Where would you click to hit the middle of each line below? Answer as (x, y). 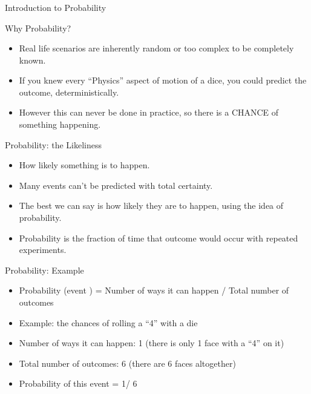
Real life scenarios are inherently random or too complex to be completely (156, 48)
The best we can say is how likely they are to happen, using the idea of (151, 205)
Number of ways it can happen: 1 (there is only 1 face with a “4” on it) (152, 343)
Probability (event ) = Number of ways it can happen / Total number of (154, 290)
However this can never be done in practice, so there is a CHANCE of (149, 112)
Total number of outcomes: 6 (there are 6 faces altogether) (127, 363)
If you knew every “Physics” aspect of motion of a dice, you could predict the (163, 80)
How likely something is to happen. (84, 165)
